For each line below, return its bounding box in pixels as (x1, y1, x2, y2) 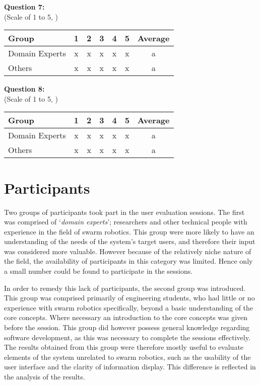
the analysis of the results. (4, 371, 85, 381)
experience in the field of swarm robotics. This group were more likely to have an (4, 226, 254, 237)
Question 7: (4, 2, 45, 12)
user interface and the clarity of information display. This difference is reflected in (4, 361, 256, 372)
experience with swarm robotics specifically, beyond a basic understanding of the (4, 302, 253, 313)
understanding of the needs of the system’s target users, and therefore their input (4, 236, 255, 247)
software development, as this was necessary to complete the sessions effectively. (4, 332, 250, 342)
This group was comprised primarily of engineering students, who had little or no (4, 292, 255, 303)
